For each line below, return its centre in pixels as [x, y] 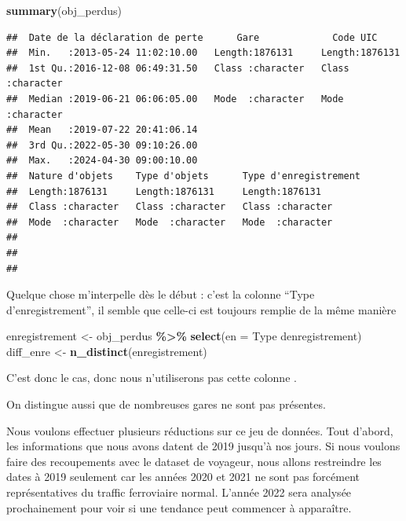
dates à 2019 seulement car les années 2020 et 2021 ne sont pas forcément [183, 477]
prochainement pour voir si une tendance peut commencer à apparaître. [179, 507]
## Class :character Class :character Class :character [170, 207]
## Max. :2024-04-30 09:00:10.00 [102, 161]
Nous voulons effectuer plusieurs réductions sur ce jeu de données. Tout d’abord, [200, 430]
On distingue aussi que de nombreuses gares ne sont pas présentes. [166, 404]
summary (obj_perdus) [64, 10]
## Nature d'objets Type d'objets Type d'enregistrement [184, 176]
